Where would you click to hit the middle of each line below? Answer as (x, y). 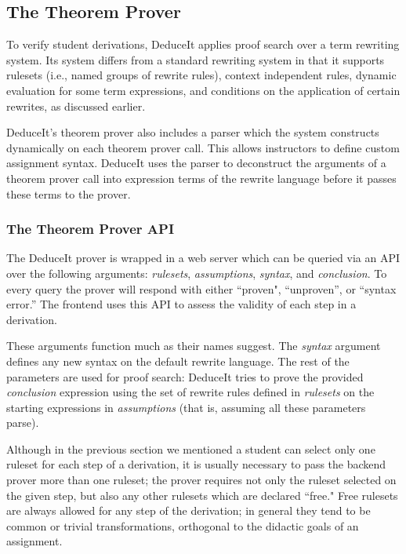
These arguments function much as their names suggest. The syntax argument (194, 346)
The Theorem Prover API (91, 229)
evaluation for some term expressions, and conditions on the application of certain (203, 90)
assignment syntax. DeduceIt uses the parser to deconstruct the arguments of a (196, 163)
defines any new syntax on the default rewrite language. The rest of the (178, 361)
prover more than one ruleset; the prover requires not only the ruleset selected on (201, 480)
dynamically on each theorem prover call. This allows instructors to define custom (203, 147)
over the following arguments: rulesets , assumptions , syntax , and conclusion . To (197, 273)
